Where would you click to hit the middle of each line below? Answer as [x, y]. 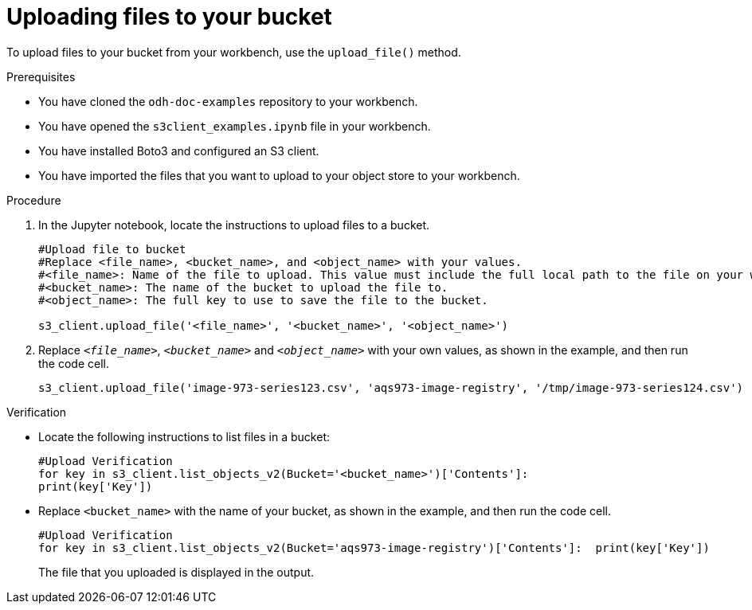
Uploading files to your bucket [169, 17]
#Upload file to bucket [112, 249]
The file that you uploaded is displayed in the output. [176, 572]
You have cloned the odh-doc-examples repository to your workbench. [228, 101]
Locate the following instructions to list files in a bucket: [184, 436]
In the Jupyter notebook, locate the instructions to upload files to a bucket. [234, 225]
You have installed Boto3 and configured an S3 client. [179, 151]
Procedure [34, 200]
